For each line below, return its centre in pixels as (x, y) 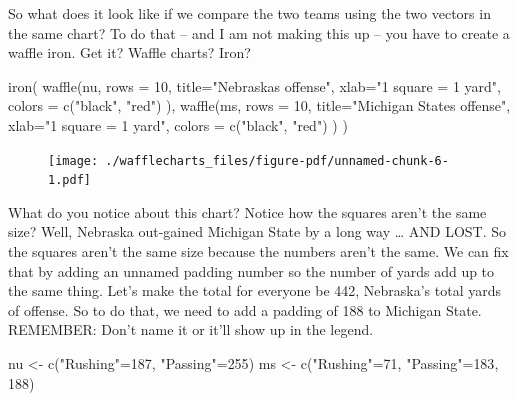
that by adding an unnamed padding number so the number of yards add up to (251, 270)
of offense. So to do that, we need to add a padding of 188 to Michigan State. (245, 309)
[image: (73, 160)
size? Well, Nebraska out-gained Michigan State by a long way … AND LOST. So (257, 231)
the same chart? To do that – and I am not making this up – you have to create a (259, 32)
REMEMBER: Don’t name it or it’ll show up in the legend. (191, 329)
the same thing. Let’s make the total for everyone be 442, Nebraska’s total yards (255, 290)
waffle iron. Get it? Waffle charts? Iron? (129, 52)
